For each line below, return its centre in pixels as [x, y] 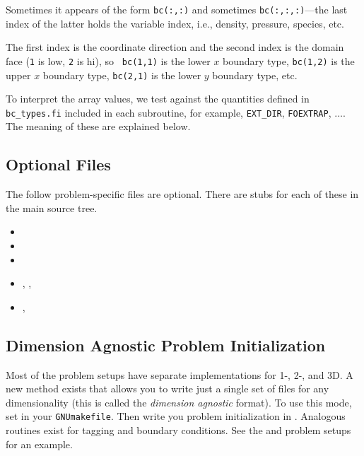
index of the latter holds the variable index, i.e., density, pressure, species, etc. [175, 23]
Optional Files [58, 164]
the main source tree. [52, 207]
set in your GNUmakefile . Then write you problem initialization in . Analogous [176, 416]
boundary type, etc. [255, 75]
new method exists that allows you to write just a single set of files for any [168, 388]
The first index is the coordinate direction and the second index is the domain [175, 47]
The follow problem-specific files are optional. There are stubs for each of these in [182, 194]
